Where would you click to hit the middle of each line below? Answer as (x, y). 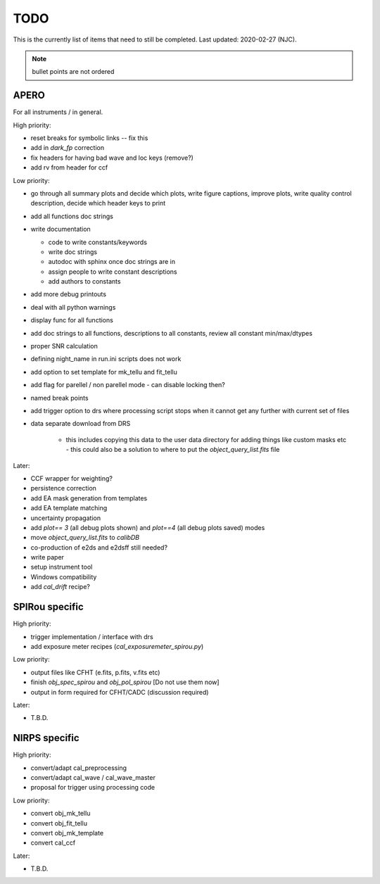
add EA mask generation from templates (89, 498)
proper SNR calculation (64, 346)
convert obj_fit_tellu (59, 823)
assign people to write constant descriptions (113, 272)
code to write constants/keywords (98, 242)
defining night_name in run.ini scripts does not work (106, 359)
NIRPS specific (46, 738)
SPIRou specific (48, 607)
